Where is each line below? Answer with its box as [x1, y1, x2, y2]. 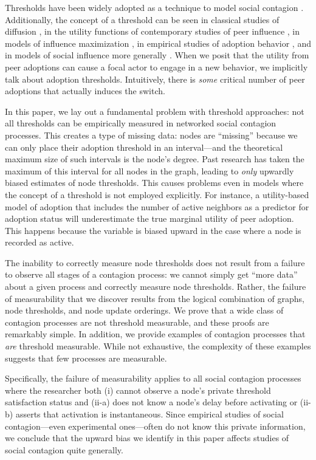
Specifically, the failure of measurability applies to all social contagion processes [5, 372, 301, 385]
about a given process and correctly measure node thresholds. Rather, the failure [5, 280, 306, 293]
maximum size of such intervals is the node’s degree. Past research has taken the [5, 153, 304, 165]
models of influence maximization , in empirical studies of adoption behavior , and [5, 36, 311, 49]
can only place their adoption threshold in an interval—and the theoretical [5, 140, 283, 153]
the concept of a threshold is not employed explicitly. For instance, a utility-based [5, 188, 309, 201]
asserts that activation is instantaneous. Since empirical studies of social [15, 408, 284, 420]
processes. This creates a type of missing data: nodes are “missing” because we [5, 128, 298, 141]
